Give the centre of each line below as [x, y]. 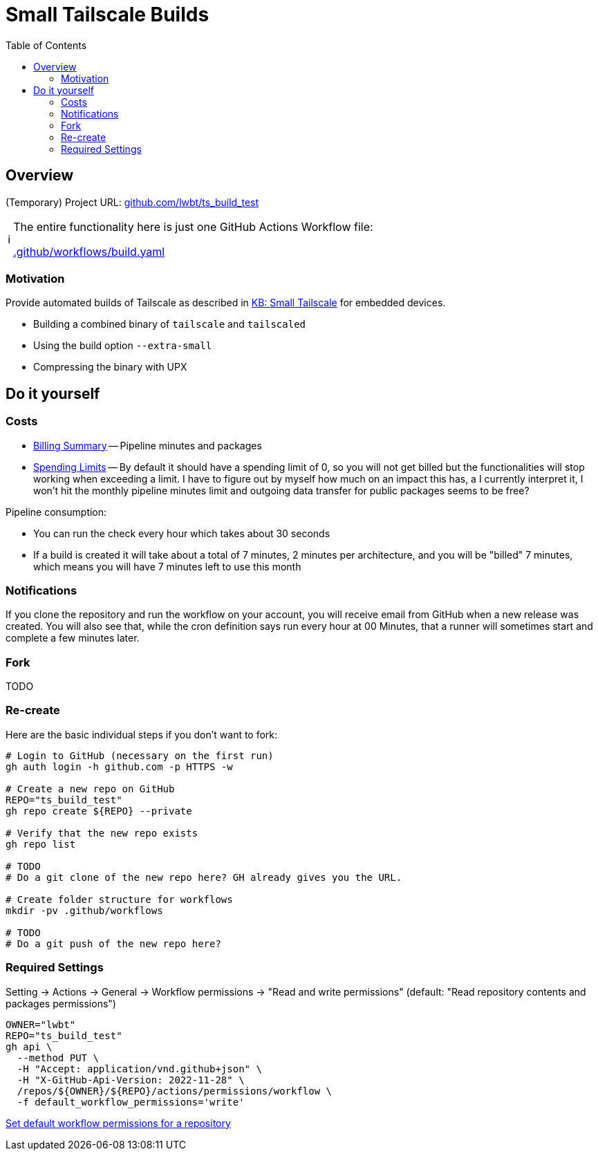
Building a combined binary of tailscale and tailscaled [169, 324]
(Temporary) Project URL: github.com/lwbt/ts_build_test [132, 202]
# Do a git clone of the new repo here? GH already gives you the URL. [204, 877]
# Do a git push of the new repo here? [113, 943]
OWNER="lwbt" [41, 1024]
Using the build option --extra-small [123, 346]
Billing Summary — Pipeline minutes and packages [148, 445]
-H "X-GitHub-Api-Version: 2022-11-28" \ [131, 1080]
